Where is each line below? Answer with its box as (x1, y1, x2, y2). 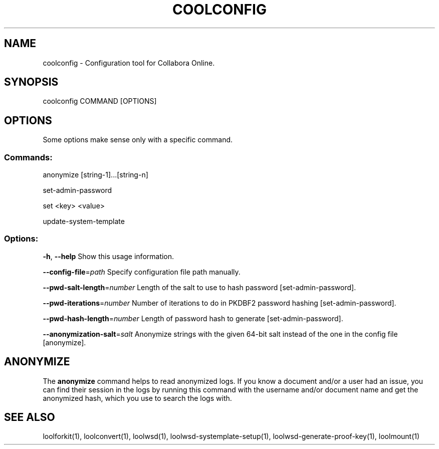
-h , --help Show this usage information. (43, 252, 174, 261)
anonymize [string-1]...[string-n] (43, 170, 148, 179)
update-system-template (43, 217, 125, 226)
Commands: (4, 152, 53, 162)
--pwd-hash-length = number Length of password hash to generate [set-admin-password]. (43, 314, 343, 323)
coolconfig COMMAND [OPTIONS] (43, 97, 157, 106)
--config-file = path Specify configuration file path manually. (43, 267, 241, 276)
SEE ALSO (4, 411, 55, 424)
